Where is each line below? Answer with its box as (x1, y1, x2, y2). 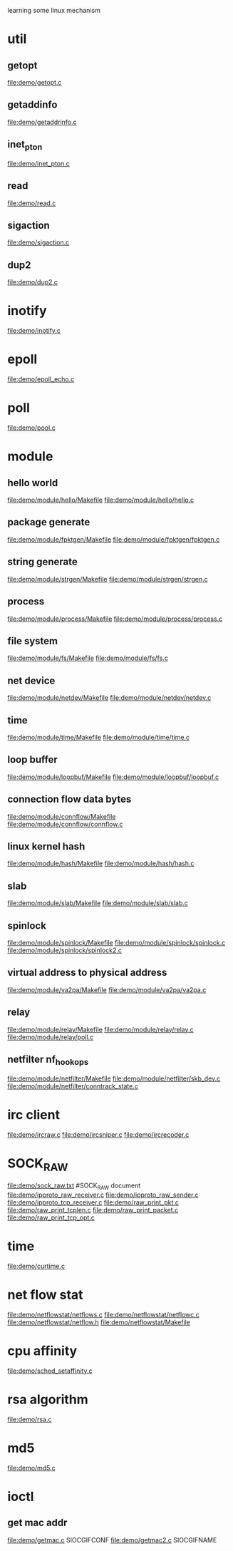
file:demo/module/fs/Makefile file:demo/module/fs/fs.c (7, 654, 169, 662)
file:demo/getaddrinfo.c (7, 118, 77, 126)
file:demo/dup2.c (7, 278, 58, 287)
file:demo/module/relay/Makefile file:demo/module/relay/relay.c (7, 1025, 194, 1034)
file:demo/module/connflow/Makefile (7, 812, 116, 820)
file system (7, 634, 58, 647)
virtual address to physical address (7, 967, 167, 979)
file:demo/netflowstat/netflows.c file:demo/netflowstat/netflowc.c (7, 1310, 200, 1319)
